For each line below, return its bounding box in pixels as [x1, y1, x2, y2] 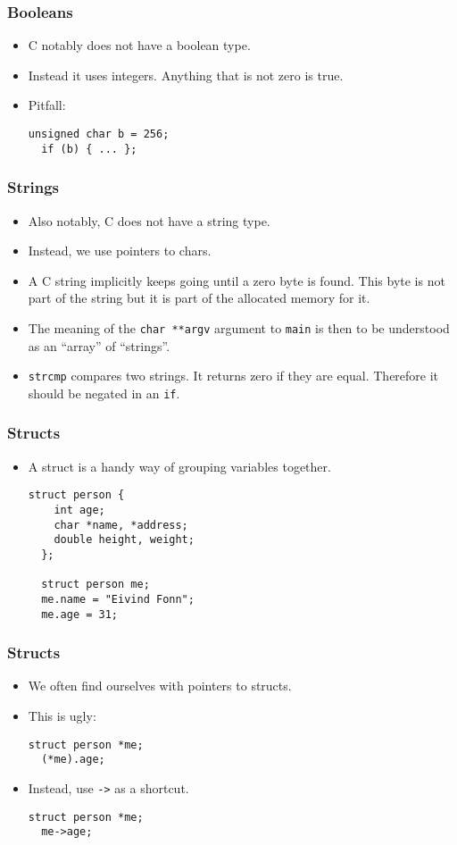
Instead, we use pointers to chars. [28, 241, 212, 260]
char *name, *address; [54, 518, 188, 531]
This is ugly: [28, 707, 96, 724]
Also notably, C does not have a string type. [28, 211, 270, 230]
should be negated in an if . [28, 383, 180, 402]
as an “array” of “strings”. [28, 336, 170, 355]
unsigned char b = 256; [28, 128, 170, 140]
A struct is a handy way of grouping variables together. [28, 456, 331, 475]
